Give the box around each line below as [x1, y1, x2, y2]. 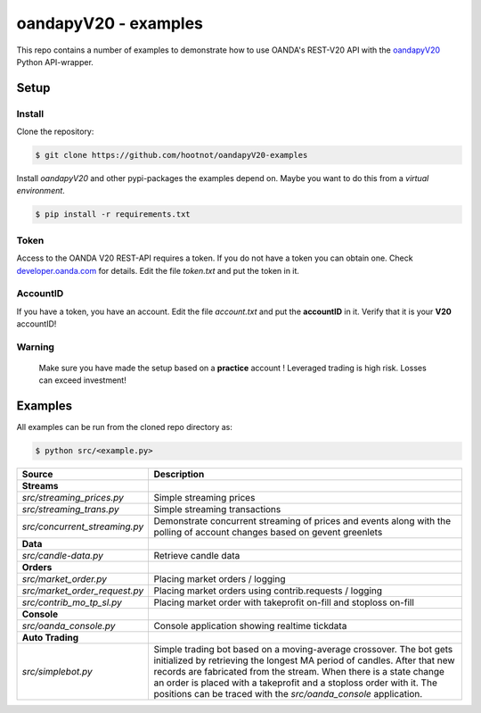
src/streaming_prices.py [21, 492, 125, 504]
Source [21, 468, 53, 481]
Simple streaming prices [153, 492, 256, 504]
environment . [16, 186, 66, 196]
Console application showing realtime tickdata [153, 620, 347, 633]
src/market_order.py [21, 573, 107, 585]
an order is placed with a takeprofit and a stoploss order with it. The [153, 676, 438, 689]
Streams [21, 480, 59, 493]
